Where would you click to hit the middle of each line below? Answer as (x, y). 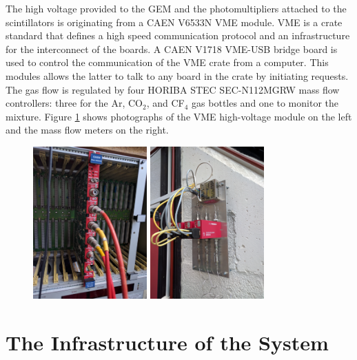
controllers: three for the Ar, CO (74, 103)
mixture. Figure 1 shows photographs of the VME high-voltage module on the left (179, 116)
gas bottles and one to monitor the (265, 103)
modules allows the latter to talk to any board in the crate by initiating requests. (177, 75)
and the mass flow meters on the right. (87, 130)
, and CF (165, 103)
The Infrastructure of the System (167, 342)
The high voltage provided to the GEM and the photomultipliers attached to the (176, 8)
